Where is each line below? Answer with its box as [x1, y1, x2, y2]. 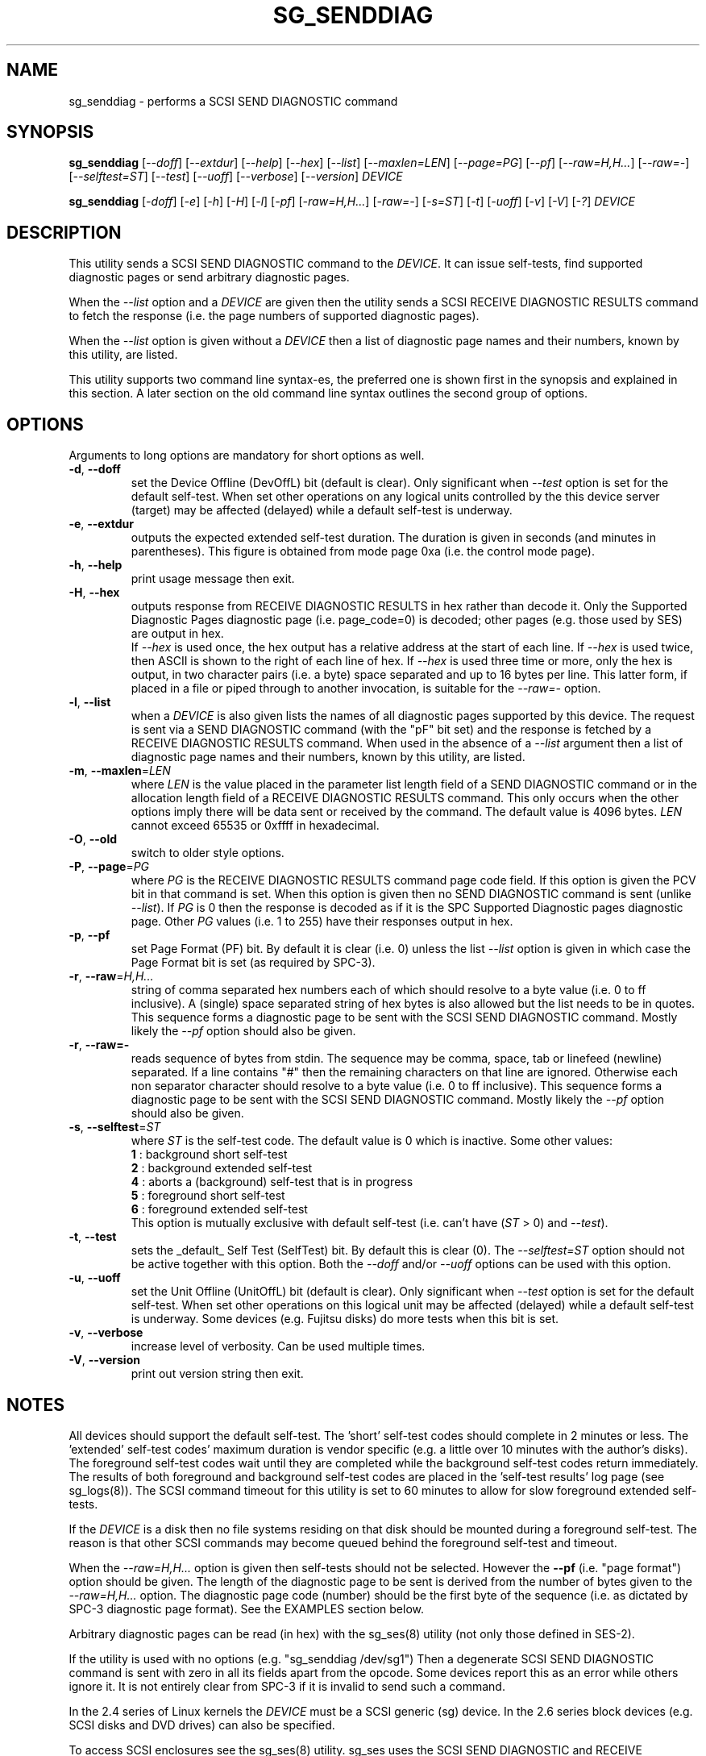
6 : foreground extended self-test [131, 1202, 308, 1217]
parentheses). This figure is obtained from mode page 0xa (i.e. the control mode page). [131, 544, 595, 559]
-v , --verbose [69, 1325, 143, 1340]
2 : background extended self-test [131, 1161, 313, 1176]
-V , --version [69, 1353, 140, 1367]
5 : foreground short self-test [131, 1188, 285, 1203]
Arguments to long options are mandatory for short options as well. [69, 448, 425, 463]
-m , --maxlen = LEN [69, 764, 171, 778]
